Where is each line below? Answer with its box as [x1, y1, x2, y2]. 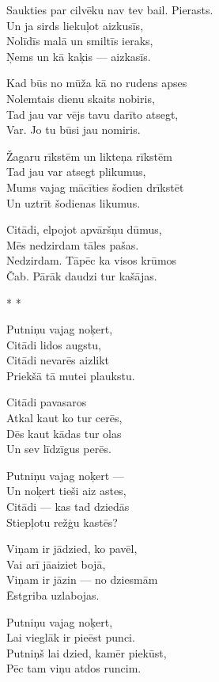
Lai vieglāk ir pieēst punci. [6, 629, 135, 646]
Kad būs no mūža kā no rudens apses [6, 74, 187, 91]
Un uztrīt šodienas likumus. [6, 194, 141, 211]
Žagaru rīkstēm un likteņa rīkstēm [6, 147, 172, 164]
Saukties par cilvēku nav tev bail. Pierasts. [6, 2, 213, 17]
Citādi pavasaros [6, 394, 87, 410]
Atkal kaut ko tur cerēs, [6, 410, 123, 426]
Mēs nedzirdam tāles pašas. [6, 236, 139, 253]
